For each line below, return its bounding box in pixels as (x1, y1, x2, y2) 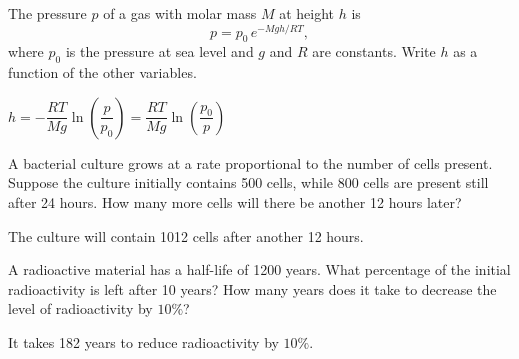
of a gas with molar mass (103, 3, 257, 23)
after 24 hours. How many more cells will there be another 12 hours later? (8, 192, 462, 213)
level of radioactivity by (8, 298, 153, 319)
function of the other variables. (8, 62, 197, 83)
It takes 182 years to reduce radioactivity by (8, 332, 279, 353)
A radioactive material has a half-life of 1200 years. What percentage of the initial (8, 259, 511, 280)
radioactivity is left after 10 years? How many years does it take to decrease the (8, 278, 497, 299)
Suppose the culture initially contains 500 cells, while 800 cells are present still (8, 172, 489, 193)
